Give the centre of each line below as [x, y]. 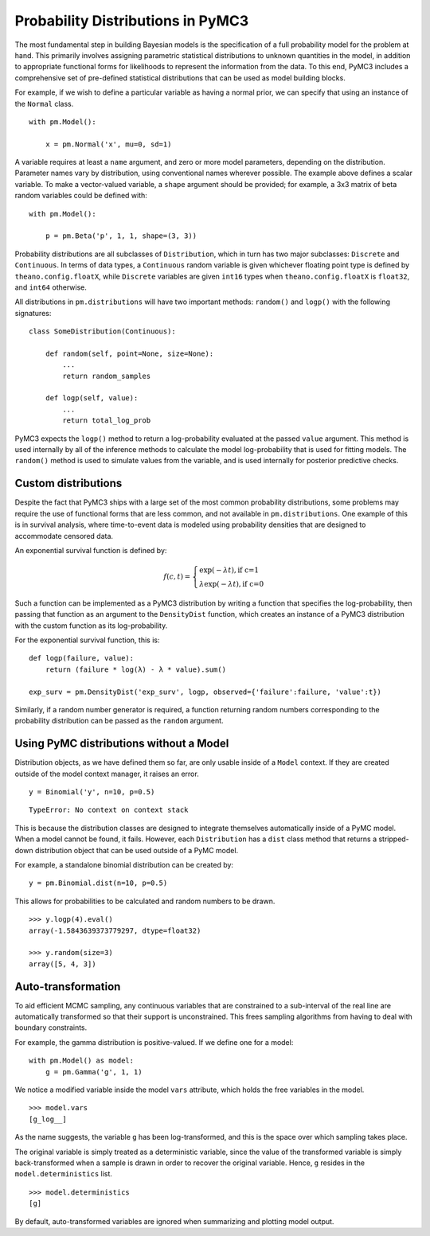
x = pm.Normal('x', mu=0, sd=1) [108, 144]
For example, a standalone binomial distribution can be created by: [124, 865]
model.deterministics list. [64, 1174]
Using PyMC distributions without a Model [122, 744]
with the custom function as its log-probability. [91, 626]
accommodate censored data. [64, 536]
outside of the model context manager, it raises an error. [107, 774]
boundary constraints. [51, 1027]
